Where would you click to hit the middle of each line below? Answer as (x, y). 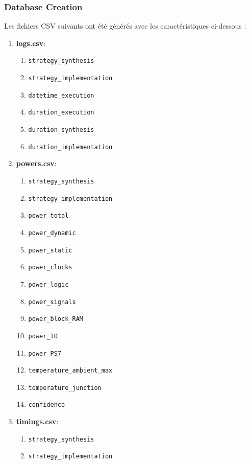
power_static (50, 250)
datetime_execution (61, 95)
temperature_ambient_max (70, 371)
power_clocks (50, 268)
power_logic (48, 284)
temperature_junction (65, 388)
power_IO (43, 336)
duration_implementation (70, 147)
